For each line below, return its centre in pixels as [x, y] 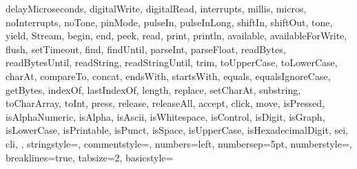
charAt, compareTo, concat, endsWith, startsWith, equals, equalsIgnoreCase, [168, 76]
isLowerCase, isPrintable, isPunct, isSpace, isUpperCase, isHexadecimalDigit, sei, [177, 130]
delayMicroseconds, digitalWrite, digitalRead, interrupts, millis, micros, [156, 8]
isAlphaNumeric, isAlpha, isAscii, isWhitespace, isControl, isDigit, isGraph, [165, 116]
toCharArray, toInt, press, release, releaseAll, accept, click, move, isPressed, [165, 103]
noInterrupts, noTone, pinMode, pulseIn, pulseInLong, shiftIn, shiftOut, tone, [169, 22]
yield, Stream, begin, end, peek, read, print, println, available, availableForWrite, [176, 36]
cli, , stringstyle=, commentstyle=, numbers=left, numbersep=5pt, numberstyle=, [179, 143]
